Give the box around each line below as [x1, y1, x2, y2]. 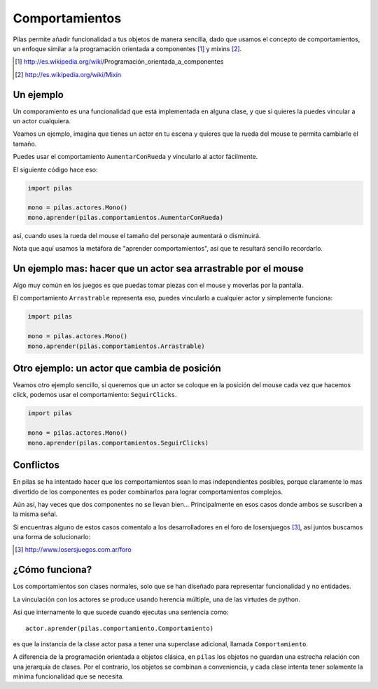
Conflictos [13, 459, 59, 471]
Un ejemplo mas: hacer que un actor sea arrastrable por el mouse [13, 263, 304, 274]
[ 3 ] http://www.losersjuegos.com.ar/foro [15, 545, 132, 554]
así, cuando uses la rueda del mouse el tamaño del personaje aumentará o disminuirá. [13, 231, 261, 239]
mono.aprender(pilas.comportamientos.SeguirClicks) [27, 438, 209, 447]
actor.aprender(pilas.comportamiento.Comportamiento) [25, 624, 213, 632]
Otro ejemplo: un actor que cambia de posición [13, 362, 222, 374]
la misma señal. [13, 510, 58, 518]
